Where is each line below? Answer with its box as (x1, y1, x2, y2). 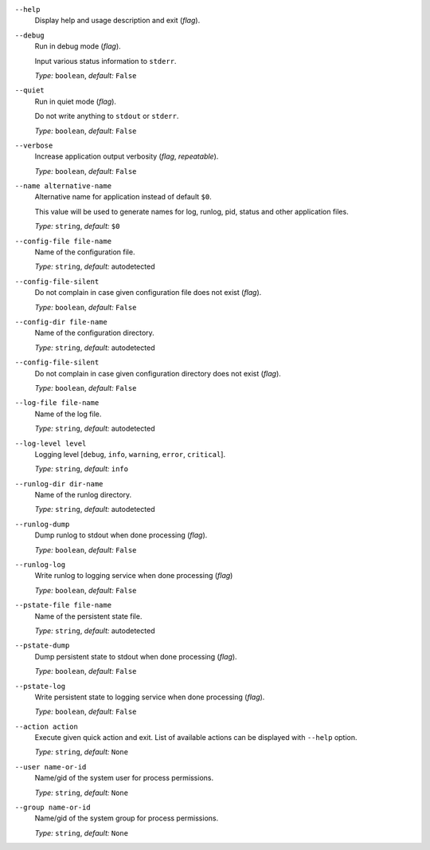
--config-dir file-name (14, 317, 107, 326)
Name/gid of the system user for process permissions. (34, 773, 214, 783)
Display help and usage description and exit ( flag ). (34, 16, 201, 26)
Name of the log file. (34, 409, 102, 419)
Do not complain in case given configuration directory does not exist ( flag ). (34, 368, 282, 378)
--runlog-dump (14, 519, 70, 529)
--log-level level (14, 439, 87, 448)
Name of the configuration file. (34, 247, 135, 257)
